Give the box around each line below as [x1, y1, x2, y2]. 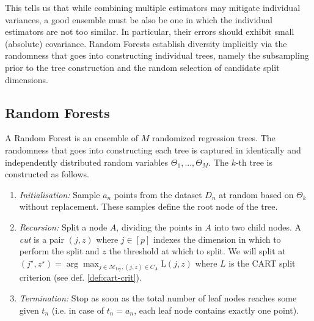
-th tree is [235, 155, 272, 168]
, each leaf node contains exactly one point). [134, 303, 299, 316]
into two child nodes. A [214, 220, 302, 233]
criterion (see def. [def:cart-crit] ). [19, 271, 142, 284]
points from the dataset [114, 188, 202, 201]
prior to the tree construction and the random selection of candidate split [5, 61, 280, 73]
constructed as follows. [5, 168, 89, 180]
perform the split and [19, 245, 100, 257]
